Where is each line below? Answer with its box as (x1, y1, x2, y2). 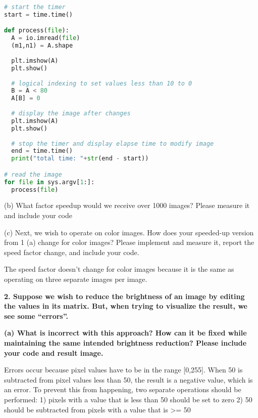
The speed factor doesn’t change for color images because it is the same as (4, 264, 234, 274)
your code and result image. (4, 347, 104, 358)
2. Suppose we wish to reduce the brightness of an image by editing (4, 290, 245, 301)
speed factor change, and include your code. (4, 246, 139, 257)
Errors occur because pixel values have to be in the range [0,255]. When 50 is (4, 364, 243, 375)
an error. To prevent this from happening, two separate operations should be (4, 384, 241, 395)
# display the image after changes (11, 110, 131, 117)
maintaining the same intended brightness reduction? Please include (4, 337, 247, 348)
